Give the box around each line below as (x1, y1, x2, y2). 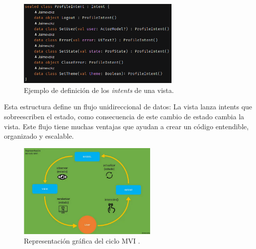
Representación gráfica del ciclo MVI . (24, 236, 140, 246)
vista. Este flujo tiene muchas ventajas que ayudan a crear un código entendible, (4, 121, 249, 131)
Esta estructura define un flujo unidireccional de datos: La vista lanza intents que (4, 101, 253, 112)
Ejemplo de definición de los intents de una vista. (24, 84, 174, 95)
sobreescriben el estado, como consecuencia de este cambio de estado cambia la (4, 111, 245, 121)
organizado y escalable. (4, 131, 74, 141)
